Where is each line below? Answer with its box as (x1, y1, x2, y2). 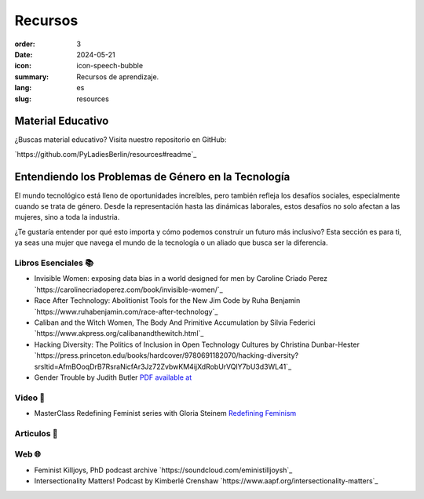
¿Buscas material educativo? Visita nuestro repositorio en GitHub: (14, 135, 227, 144)
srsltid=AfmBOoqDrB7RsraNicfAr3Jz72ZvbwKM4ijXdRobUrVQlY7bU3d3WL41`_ (34, 362, 292, 371)
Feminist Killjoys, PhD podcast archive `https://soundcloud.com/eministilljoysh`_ (34, 465, 293, 475)
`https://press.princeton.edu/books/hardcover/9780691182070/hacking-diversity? (34, 351, 298, 360)
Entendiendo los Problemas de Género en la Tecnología (14, 169, 291, 184)
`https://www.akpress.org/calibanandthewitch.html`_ (34, 329, 204, 338)
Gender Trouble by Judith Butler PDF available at (34, 373, 192, 382)
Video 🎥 (14, 392, 46, 403)
